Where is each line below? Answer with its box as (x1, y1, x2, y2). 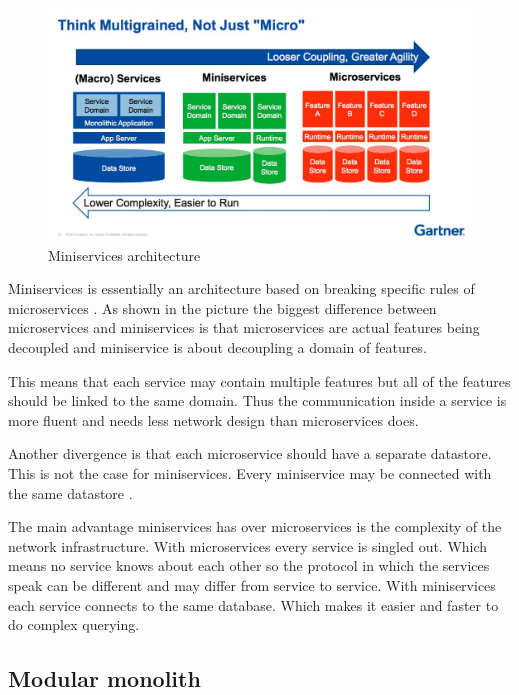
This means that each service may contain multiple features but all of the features (8, 370, 511, 391)
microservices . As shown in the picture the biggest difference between (8, 297, 437, 318)
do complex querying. (8, 614, 140, 635)
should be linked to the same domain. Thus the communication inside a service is (8, 390, 507, 411)
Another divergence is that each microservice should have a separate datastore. (8, 443, 492, 464)
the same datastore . (8, 482, 133, 503)
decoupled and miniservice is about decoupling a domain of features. (8, 337, 427, 358)
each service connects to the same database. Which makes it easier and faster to (8, 594, 499, 615)
